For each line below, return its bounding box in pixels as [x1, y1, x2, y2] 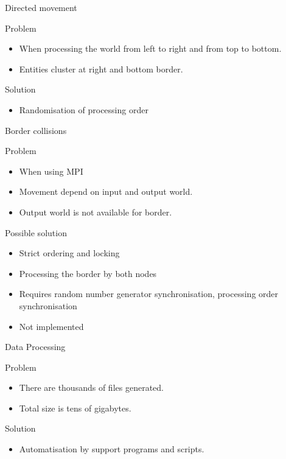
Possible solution [5, 226, 67, 239]
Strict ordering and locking [19, 247, 120, 259]
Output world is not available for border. [19, 205, 172, 218]
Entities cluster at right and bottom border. [19, 62, 183, 75]
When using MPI [19, 164, 83, 177]
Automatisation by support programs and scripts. [19, 443, 204, 455]
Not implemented [19, 320, 84, 332]
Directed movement [5, 1, 77, 13]
